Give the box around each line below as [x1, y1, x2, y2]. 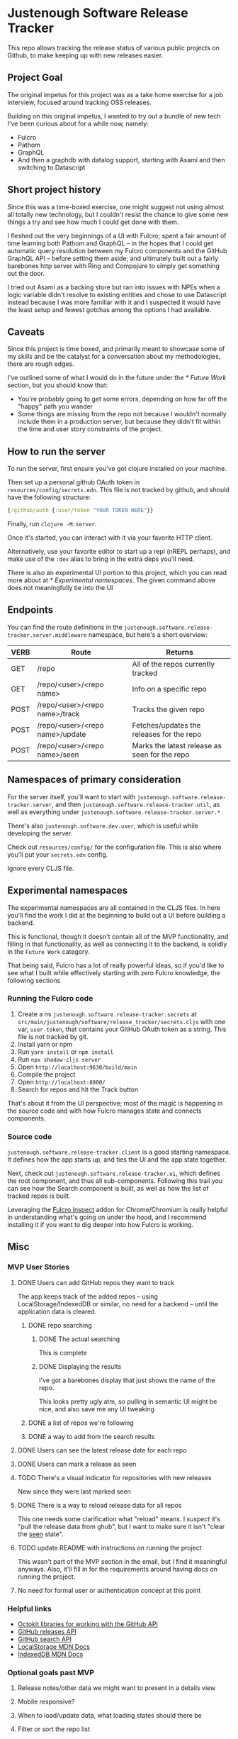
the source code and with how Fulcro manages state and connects [7, 1106, 202, 1115]
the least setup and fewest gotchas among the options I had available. [7, 305, 212, 313]
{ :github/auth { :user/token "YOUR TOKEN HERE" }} [7, 507, 154, 514]
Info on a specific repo [132, 684, 207, 694]
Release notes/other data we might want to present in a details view [17, 1684, 216, 1692]
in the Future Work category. [7, 947, 90, 955]
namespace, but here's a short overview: [88, 630, 208, 639]
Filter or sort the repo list [17, 1725, 91, 1733]
